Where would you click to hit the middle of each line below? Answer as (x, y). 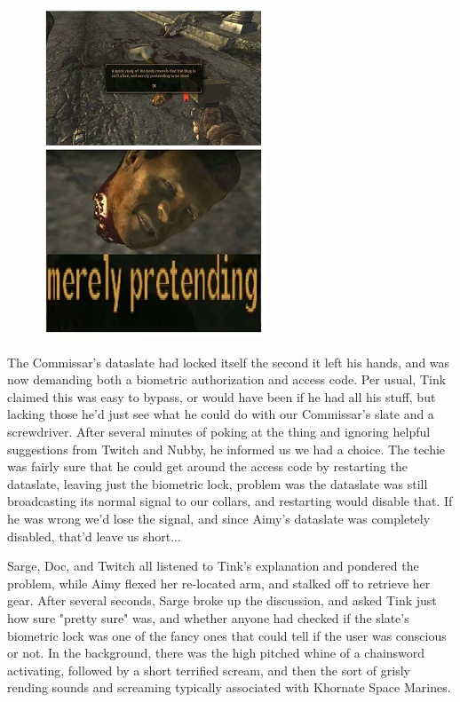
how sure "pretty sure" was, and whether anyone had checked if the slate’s (208, 617)
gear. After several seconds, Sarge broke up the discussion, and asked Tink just (222, 600)
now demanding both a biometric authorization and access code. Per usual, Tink (227, 379)
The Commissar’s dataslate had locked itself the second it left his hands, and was (229, 362)
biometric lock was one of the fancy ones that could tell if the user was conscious (227, 635)
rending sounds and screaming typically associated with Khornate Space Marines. (229, 687)
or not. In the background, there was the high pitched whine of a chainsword (216, 653)
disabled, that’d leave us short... (94, 536)
